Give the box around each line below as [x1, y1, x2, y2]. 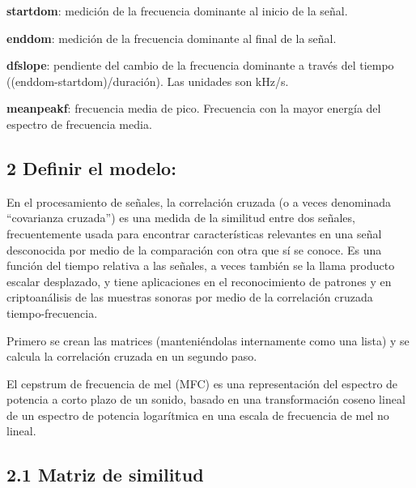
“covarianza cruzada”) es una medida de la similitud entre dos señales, [6, 209, 355, 226]
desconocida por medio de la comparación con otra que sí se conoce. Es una [6, 241, 382, 258]
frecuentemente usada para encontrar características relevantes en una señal [6, 225, 382, 242]
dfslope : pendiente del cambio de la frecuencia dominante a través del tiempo [6, 57, 394, 74]
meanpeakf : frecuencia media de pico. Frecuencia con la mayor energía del [6, 100, 381, 117]
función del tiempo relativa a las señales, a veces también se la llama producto [6, 257, 395, 274]
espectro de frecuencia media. [6, 115, 152, 132]
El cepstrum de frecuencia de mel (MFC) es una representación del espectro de [6, 375, 398, 392]
